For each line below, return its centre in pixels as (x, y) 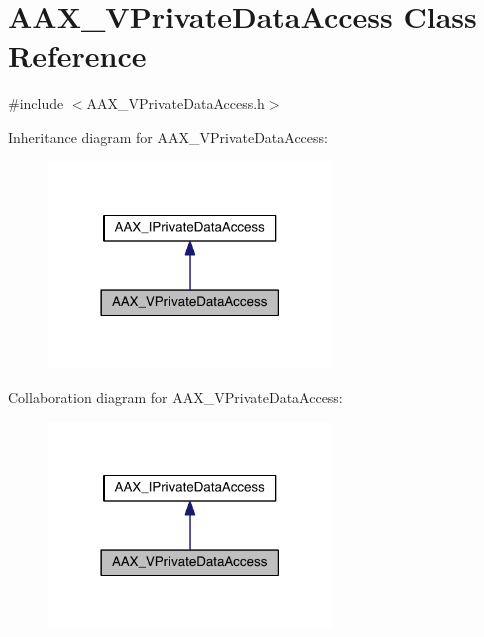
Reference (77, 55)
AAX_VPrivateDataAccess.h (175, 103)
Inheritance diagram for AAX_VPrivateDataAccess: (168, 136)
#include (36, 103)
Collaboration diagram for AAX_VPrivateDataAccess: (175, 396)
